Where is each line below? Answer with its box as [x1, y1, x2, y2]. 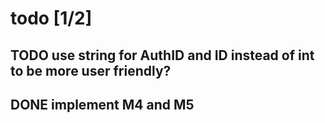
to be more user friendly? [10, 62, 172, 79]
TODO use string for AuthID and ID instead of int [10, 47, 315, 64]
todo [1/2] [10, 7, 93, 30]
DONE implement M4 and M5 [10, 96, 195, 113]
